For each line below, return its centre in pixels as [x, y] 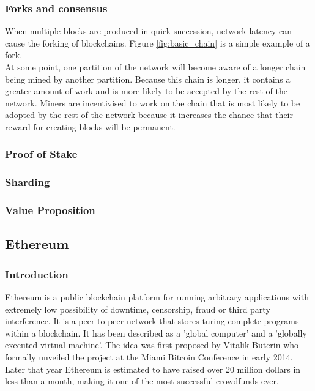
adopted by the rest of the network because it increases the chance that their [149, 115]
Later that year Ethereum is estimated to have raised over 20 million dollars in [153, 369]
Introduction [37, 274]
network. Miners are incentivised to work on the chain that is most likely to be [153, 102]
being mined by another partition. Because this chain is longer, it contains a [148, 79]
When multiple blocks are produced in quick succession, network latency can [149, 31]
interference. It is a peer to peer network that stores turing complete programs [152, 321]
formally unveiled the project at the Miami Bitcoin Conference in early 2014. [149, 357]
